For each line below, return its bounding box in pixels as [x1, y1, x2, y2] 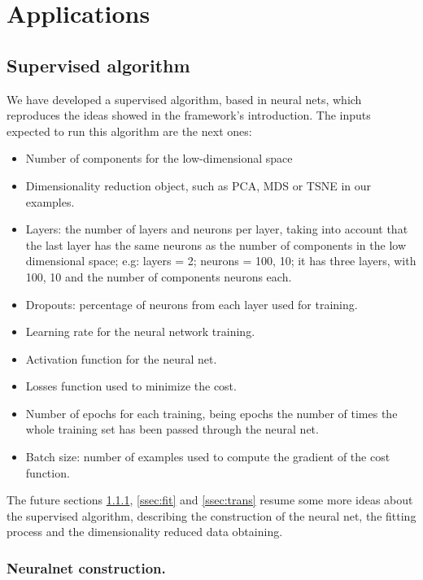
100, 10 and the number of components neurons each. [25, 268, 292, 285]
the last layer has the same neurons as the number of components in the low [25, 236, 406, 253]
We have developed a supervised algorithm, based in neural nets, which [7, 90, 362, 107]
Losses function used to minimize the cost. [25, 377, 237, 395]
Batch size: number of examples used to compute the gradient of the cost [25, 448, 390, 465]
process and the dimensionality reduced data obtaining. [7, 523, 283, 540]
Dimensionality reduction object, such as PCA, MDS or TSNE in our [25, 177, 372, 194]
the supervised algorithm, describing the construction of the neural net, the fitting [7, 507, 416, 524]
